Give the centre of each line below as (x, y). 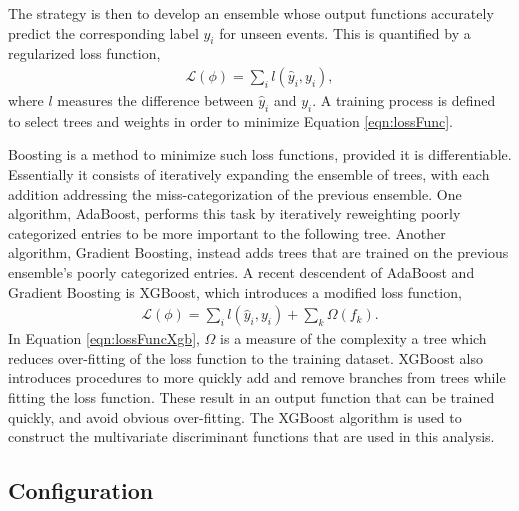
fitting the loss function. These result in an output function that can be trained (251, 396)
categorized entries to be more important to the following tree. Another (227, 232)
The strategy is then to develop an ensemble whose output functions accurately (251, 13)
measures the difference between (155, 100)
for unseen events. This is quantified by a (345, 32)
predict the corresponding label (103, 32)
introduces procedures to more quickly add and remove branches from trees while (257, 377)
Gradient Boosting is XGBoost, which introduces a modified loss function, (235, 291)
